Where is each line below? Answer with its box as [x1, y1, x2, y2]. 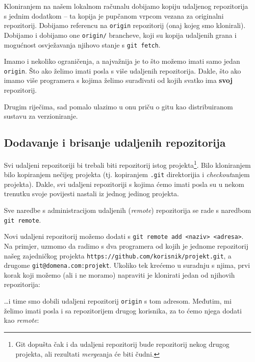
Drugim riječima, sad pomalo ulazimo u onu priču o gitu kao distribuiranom [4, 101, 233, 111]
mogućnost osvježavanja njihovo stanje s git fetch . [4, 39, 161, 50]
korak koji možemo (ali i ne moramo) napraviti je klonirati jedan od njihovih [4, 269, 235, 280]
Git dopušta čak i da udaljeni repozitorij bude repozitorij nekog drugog [15, 338, 229, 349]
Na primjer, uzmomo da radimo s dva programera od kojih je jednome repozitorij [4, 240, 249, 251]
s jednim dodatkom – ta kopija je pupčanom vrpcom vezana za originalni [4, 10, 224, 21]
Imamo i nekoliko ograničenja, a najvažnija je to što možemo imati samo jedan [4, 56, 240, 66]
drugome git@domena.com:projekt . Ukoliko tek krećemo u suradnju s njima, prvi [4, 260, 250, 270]
